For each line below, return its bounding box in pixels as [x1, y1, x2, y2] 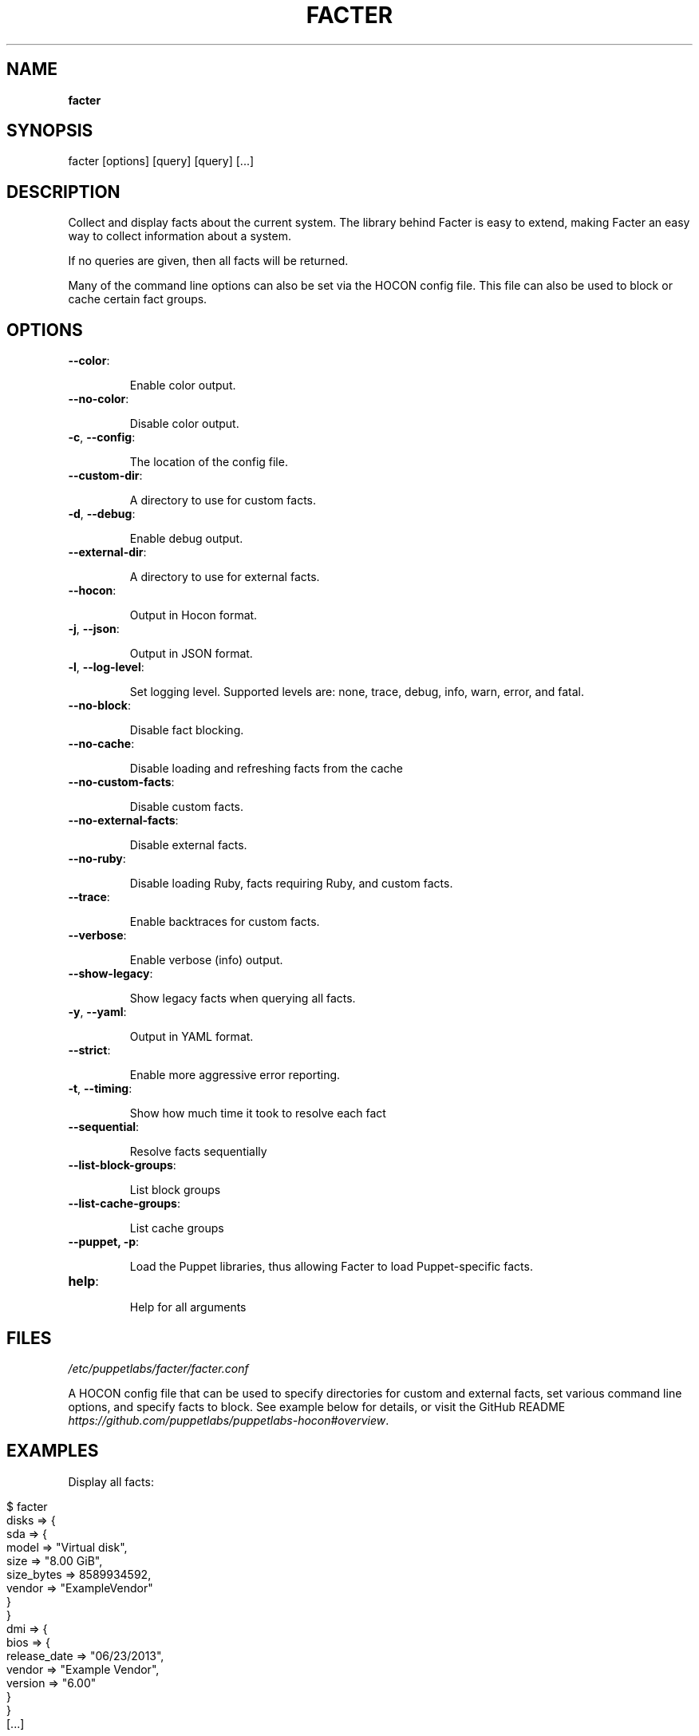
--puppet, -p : [68, 1235, 140, 1249]
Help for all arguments [129, 1300, 247, 1315]
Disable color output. [129, 417, 239, 431]
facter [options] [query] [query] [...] [68, 154, 255, 168]
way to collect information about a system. [68, 229, 291, 243]
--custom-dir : [68, 469, 143, 483]
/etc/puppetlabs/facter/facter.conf [68, 1361, 249, 1375]
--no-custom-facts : [68, 775, 175, 789]
